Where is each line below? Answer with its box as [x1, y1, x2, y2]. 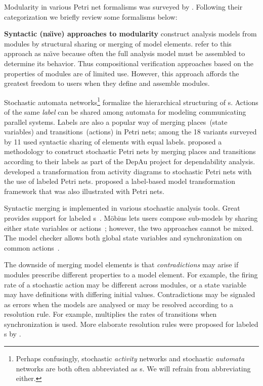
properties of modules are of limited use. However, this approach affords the [4, 68, 239, 78]
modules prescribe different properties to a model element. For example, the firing [4, 269, 258, 279]
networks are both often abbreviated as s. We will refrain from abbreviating [16, 363, 251, 373]
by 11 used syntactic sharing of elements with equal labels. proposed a [4, 136, 222, 147]
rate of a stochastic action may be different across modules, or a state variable [4, 279, 246, 289]
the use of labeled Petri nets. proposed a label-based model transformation [4, 176, 235, 186]
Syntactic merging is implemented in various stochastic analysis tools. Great [4, 203, 240, 213]
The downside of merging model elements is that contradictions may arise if [4, 259, 239, 270]
